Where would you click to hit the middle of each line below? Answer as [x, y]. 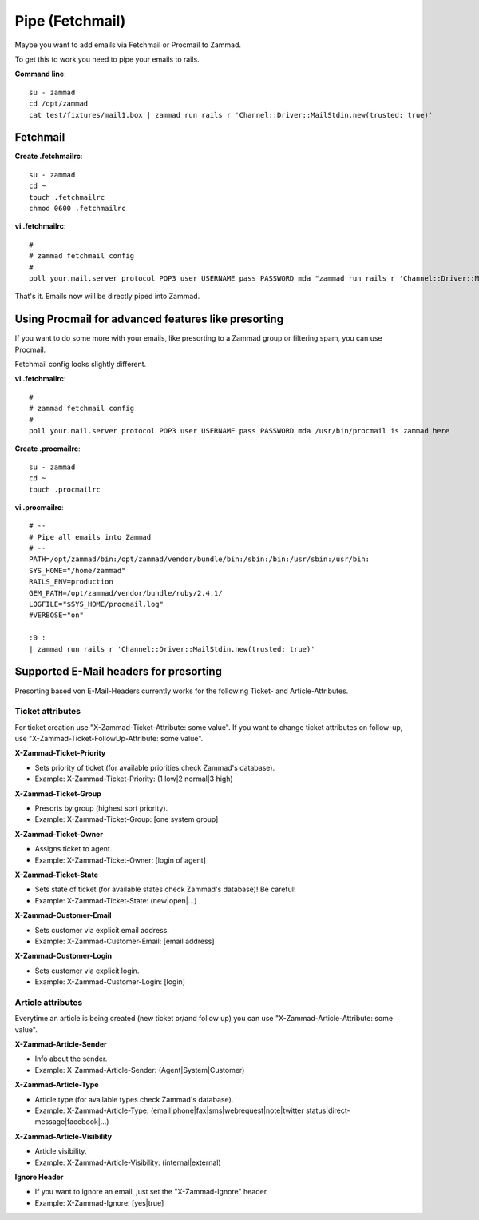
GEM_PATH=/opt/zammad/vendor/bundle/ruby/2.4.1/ [126, 593]
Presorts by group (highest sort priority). [101, 808]
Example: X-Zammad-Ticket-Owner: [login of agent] [121, 860]
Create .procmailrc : [48, 449]
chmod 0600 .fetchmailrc [77, 208]
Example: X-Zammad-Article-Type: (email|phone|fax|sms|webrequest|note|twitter [170, 1110]
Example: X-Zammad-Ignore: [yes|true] [99, 1202]
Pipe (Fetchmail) [70, 21]
